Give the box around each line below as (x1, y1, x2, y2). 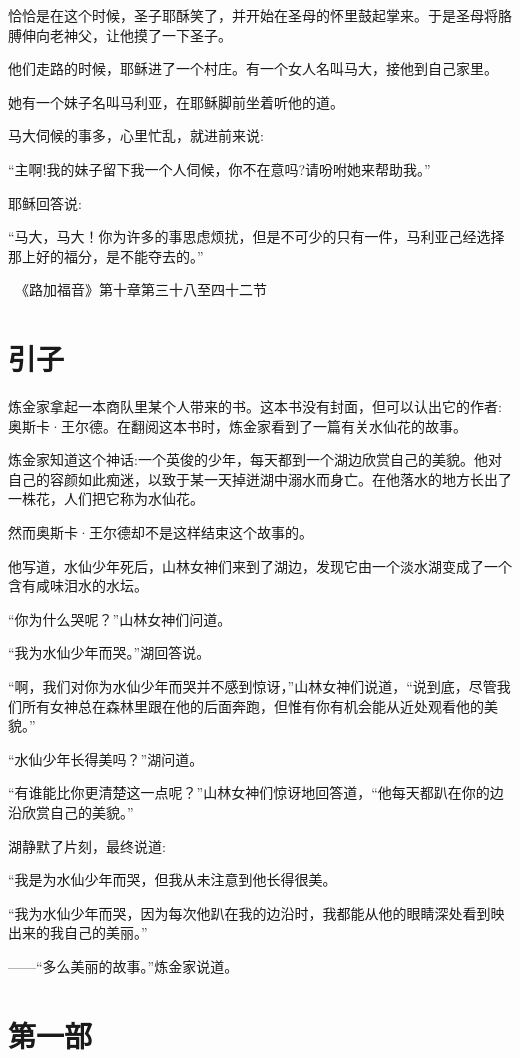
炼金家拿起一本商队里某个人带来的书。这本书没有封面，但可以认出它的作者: (8, 396, 502, 417)
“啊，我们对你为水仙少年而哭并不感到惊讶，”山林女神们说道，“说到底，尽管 (8, 676, 497, 696)
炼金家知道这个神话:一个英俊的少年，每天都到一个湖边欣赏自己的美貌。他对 (8, 449, 502, 470)
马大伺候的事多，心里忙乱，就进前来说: (8, 125, 264, 146)
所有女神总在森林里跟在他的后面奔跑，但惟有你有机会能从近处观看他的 (21, 695, 484, 716)
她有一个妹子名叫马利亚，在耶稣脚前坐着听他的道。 (8, 91, 344, 112)
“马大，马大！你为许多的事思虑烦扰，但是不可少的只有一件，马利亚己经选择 (8, 226, 505, 247)
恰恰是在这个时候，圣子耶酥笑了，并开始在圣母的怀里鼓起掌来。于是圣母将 (8, 5, 498, 25)
